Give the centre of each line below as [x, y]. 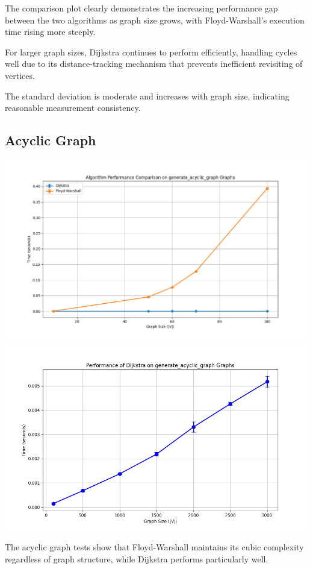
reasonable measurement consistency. [73, 108]
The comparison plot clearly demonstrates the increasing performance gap [141, 8]
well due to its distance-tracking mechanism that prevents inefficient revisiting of [154, 64]
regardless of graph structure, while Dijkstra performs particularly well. [137, 558]
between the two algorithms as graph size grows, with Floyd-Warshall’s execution [155, 20]
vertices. [20, 75]
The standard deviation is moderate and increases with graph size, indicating [147, 96]
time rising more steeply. [50, 32]
